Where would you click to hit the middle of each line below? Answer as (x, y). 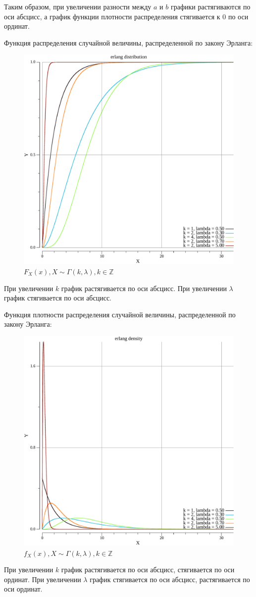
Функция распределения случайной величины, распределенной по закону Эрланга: (128, 42)
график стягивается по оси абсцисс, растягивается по (170, 579)
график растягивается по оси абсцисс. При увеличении (144, 288)
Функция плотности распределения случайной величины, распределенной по (120, 314)
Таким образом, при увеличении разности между (78, 6)
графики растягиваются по (210, 6)
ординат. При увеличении (43, 579)
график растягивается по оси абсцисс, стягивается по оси (148, 570)
